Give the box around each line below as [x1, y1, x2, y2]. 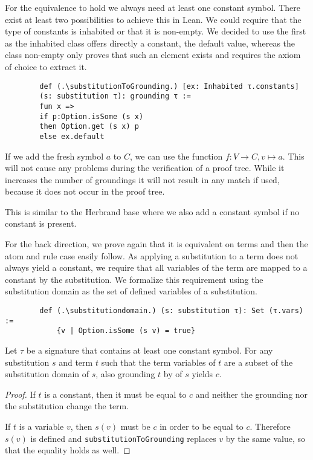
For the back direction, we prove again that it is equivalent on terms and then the [5, 238, 308, 250]
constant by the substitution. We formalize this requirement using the [5, 273, 263, 285]
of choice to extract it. [5, 60, 87, 73]
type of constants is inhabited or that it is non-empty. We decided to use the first [5, 25, 306, 37]
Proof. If [5, 387, 36, 400]
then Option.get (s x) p [39, 122, 139, 131]
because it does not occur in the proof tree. [5, 185, 165, 198]
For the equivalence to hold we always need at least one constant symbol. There [5, 1, 300, 13]
